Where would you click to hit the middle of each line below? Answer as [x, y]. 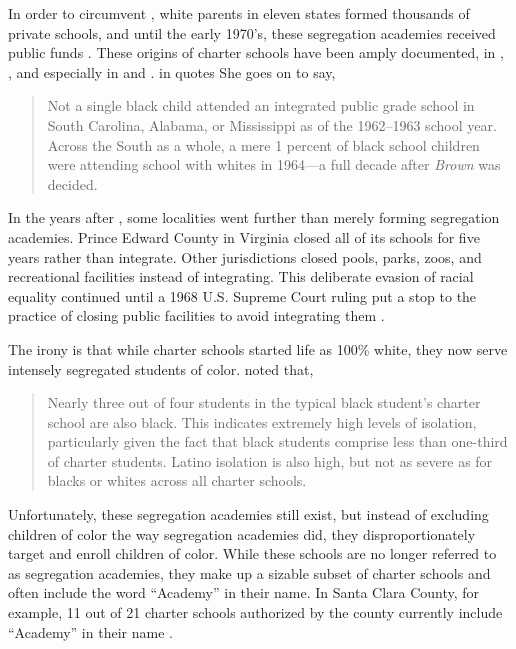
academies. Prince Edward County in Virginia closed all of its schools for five [244, 236]
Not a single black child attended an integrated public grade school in [261, 105]
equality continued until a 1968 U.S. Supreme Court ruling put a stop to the [242, 295]
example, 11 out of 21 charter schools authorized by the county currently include [255, 612]
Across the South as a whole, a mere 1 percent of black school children [263, 144]
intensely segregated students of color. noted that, [161, 368]
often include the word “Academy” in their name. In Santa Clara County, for [244, 592]
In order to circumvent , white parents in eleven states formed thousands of [239, 13]
